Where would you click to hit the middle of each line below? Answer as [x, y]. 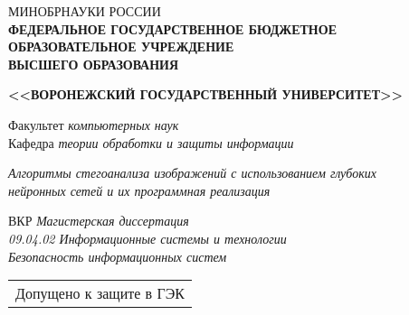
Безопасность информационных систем [118, 256]
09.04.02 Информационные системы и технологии [147, 238]
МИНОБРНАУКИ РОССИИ [85, 11]
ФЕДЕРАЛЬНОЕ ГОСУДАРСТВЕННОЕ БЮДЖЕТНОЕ [172, 28]
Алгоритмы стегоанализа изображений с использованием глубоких [192, 173]
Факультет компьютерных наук [94, 124]
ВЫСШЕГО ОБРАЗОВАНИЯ [94, 64]
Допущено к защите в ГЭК [100, 293]
